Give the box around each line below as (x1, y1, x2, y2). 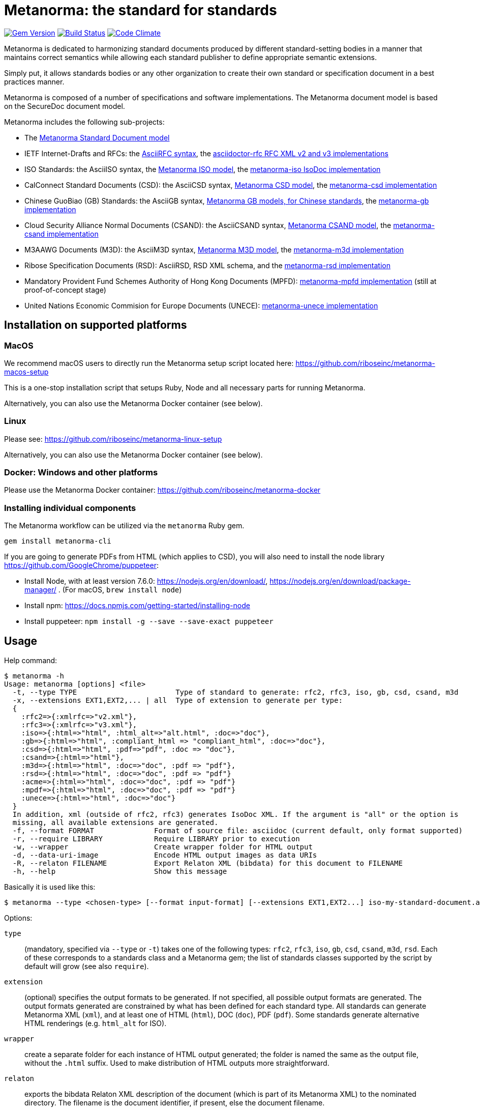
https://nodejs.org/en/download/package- (269, 577, 411, 586)
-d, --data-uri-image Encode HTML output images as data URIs (12, 851, 317, 860)
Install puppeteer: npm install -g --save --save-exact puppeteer (24, 617, 274, 626)
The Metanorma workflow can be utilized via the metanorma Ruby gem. (4, 521, 245, 530)
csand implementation (24, 229, 99, 238)
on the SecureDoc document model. (4, 101, 125, 110)
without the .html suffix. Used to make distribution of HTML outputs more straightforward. (24, 1059, 329, 1068)
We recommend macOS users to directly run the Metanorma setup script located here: (4, 358, 294, 367)
